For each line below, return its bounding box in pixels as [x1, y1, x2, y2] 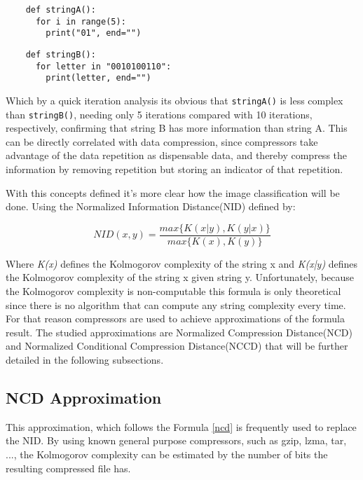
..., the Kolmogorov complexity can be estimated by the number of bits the [6, 447, 328, 462]
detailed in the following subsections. [6, 352, 164, 367]
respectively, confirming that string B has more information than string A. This [6, 121, 348, 135]
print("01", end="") [46, 28, 142, 39]
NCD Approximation [6, 387, 162, 409]
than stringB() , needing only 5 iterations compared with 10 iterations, [6, 107, 313, 121]
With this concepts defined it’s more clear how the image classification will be [6, 185, 340, 200]
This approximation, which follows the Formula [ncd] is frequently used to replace [6, 419, 357, 434]
